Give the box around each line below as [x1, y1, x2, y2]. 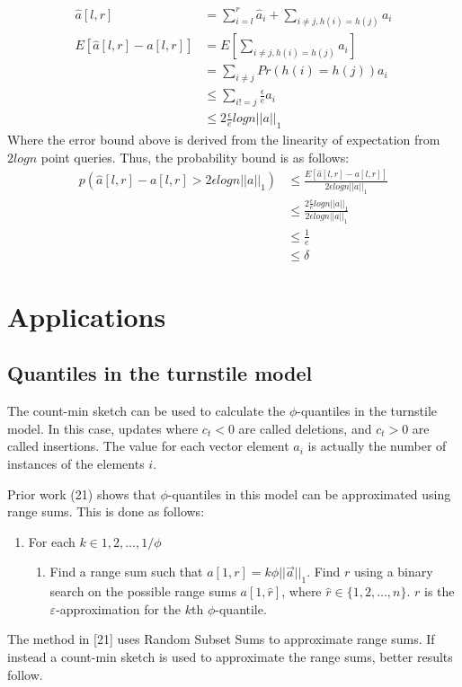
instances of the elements [7, 454, 145, 473]
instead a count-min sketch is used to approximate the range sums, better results [7, 647, 453, 665]
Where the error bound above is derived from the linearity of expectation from [7, 129, 440, 148]
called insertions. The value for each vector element [7, 436, 289, 455]
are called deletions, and [238, 418, 372, 437]
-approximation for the [56, 599, 182, 618]
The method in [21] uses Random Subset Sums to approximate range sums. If [7, 630, 435, 648]
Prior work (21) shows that [7, 484, 156, 503]
